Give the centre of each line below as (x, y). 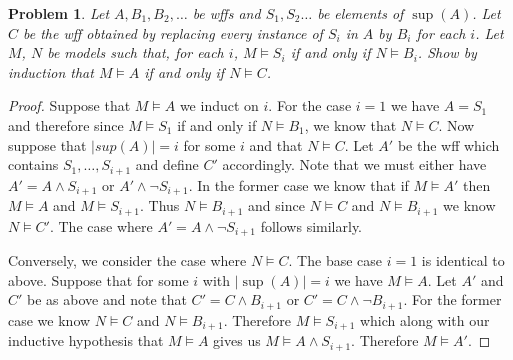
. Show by (447, 52)
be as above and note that (107, 299)
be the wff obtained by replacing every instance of (173, 32)
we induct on (219, 105)
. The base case (335, 259)
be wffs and (226, 13)
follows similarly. (311, 225)
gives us (237, 340)
